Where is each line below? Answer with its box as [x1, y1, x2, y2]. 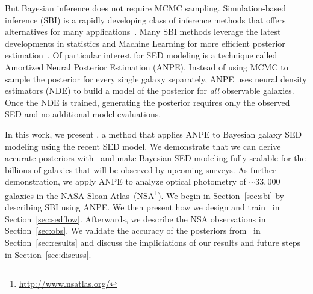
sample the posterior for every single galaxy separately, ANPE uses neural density [5, 72, 307, 85]
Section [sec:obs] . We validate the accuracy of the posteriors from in [5, 224, 261, 237]
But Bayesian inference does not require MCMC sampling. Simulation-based [5, 2, 287, 14]
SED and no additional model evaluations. [5, 108, 161, 120]
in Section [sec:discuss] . [5, 248, 91, 260]
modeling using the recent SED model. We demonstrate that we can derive [5, 139, 281, 152]
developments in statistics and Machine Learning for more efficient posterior [5, 37, 285, 49]
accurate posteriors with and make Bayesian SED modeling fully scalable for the [5, 152, 306, 164]
